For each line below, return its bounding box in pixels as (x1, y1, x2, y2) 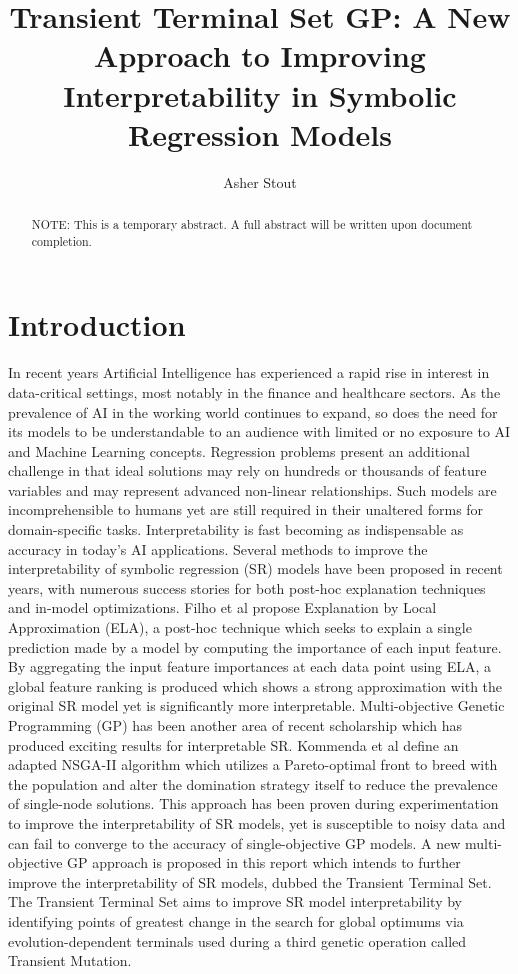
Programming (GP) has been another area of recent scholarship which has (8, 715, 463, 736)
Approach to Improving (94, 35, 426, 76)
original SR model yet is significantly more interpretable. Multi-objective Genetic (8, 695, 505, 716)
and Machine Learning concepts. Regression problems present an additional (8, 440, 470, 461)
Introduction (8, 304, 186, 345)
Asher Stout (223, 171, 297, 192)
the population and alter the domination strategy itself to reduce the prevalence (8, 773, 498, 794)
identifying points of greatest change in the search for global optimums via (8, 910, 464, 931)
